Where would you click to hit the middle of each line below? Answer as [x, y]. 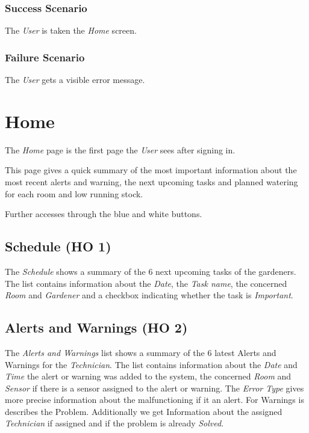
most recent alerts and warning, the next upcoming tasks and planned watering [151, 181]
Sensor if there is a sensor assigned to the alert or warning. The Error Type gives [154, 388]
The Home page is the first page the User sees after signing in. [120, 149]
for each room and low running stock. [74, 193]
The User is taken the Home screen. [71, 30]
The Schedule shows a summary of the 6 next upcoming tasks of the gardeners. [151, 271]
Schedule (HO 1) [58, 246]
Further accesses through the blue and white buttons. [104, 214]
